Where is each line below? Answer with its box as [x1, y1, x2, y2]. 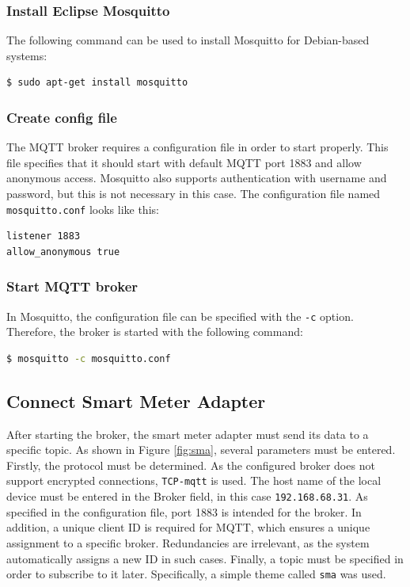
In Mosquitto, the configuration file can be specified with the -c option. [6, 307, 354, 324]
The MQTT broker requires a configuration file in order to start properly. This [6, 139, 389, 155]
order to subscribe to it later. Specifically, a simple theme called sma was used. [6, 566, 386, 582]
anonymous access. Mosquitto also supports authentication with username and [6, 170, 387, 186]
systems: [6, 47, 47, 63]
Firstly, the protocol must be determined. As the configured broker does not [6, 456, 375, 473]
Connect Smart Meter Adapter [6, 388, 266, 413]
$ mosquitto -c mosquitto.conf [6, 353, 171, 364]
